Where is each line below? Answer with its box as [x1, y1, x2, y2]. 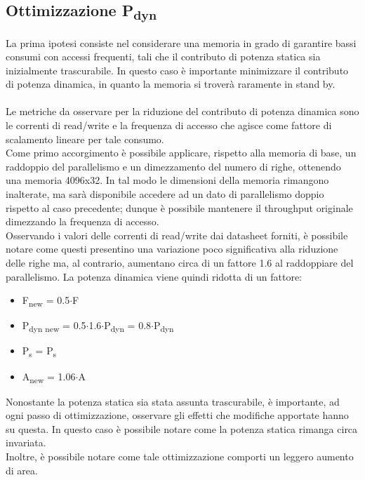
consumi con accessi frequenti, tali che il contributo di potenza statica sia [6, 49, 321, 64]
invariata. [6, 435, 46, 450]
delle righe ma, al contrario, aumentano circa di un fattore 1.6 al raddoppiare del [6, 255, 354, 269]
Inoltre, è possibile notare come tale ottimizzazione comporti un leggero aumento [6, 449, 354, 464]
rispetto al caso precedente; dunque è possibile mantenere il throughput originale [6, 200, 353, 215]
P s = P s [22, 343, 57, 360]
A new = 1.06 [22, 368, 76, 385]
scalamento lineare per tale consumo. [6, 131, 164, 146]
